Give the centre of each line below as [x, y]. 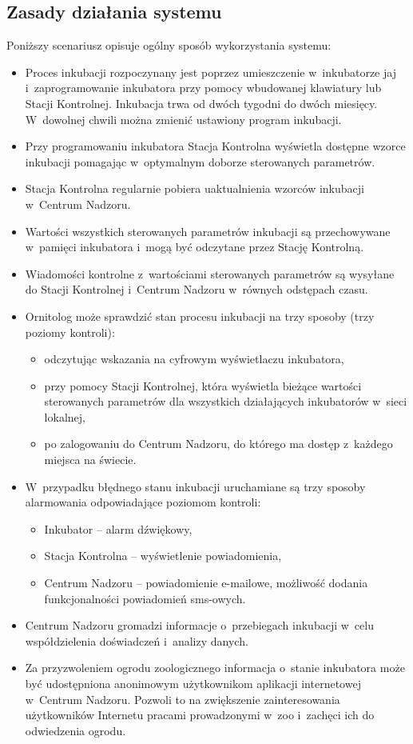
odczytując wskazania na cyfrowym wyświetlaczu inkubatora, [194, 359]
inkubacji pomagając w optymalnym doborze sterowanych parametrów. [200, 161]
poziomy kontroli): [70, 332]
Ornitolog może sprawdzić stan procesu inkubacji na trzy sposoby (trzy [200, 316]
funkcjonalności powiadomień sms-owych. [145, 598]
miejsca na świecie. [90, 460]
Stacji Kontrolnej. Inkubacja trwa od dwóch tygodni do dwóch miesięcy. [201, 103]
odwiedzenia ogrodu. [75, 730]
